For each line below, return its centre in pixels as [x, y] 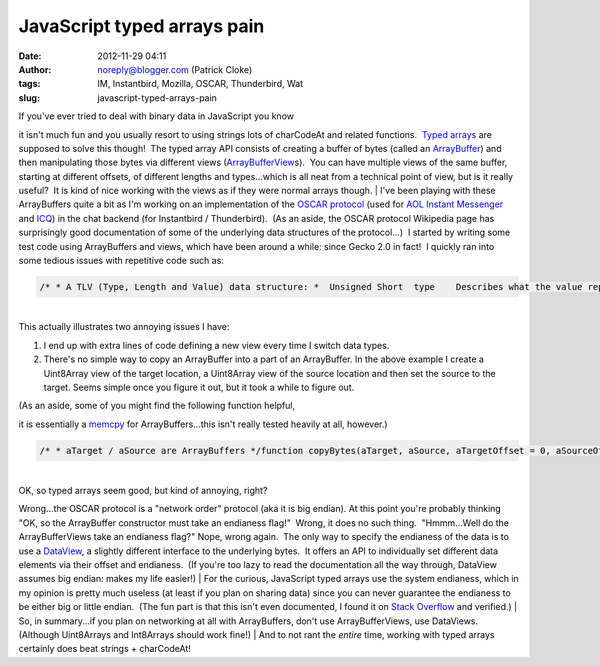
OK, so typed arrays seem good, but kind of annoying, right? [143, 491]
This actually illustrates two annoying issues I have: [124, 327]
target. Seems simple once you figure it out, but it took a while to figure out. [199, 387]
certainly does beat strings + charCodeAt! [105, 649]
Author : [35, 69]
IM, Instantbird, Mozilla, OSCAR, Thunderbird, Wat [200, 84]
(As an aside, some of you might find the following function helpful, [157, 406]
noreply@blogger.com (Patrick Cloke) [175, 69]
